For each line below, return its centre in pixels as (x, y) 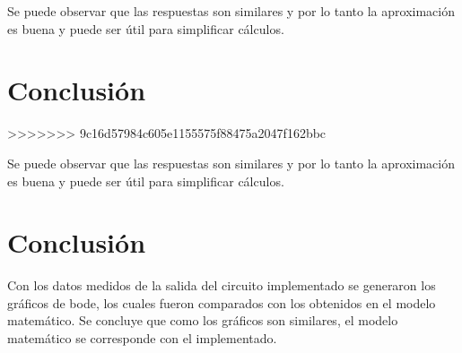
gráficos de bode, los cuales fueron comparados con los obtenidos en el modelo (222, 302)
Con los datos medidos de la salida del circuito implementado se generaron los (222, 285)
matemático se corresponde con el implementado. (142, 338)
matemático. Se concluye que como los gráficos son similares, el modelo (203, 320)
